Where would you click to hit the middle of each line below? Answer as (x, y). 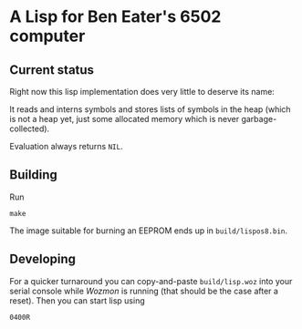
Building (33, 175)
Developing (42, 259)
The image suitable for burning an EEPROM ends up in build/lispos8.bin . (149, 231)
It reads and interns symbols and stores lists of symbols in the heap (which (150, 109)
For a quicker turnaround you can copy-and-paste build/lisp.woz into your (151, 281)
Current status (52, 70)
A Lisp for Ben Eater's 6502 (115, 17)
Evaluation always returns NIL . (66, 146)
